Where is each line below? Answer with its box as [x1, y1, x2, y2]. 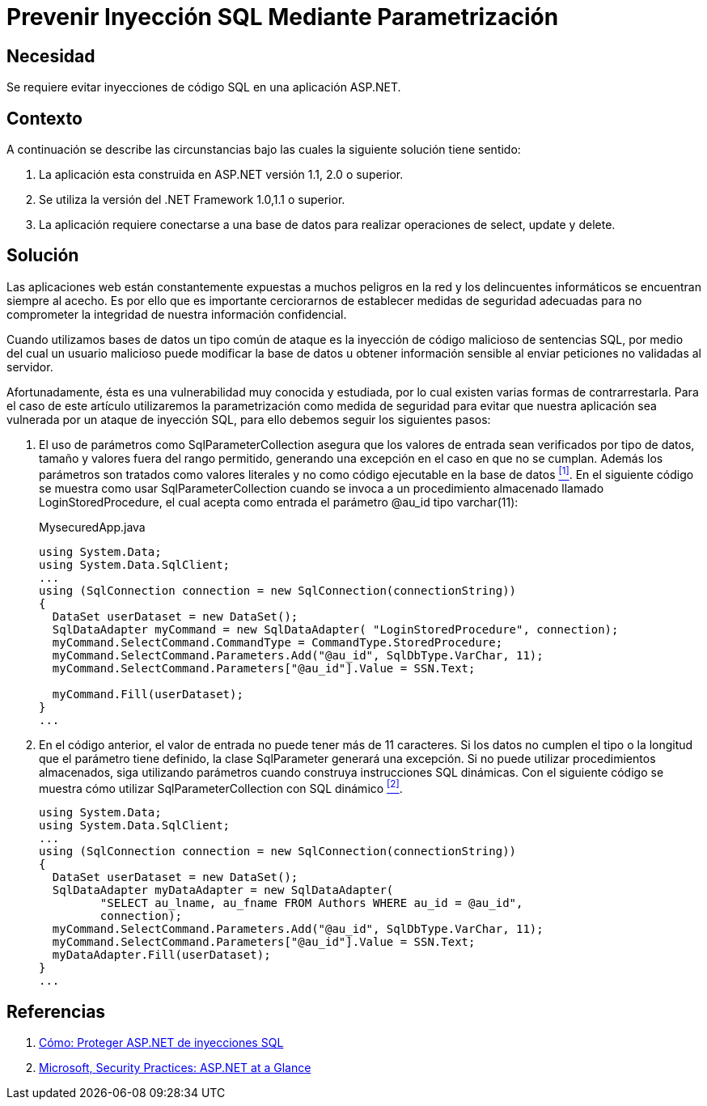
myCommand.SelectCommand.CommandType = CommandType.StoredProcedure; [52, 635, 503, 649]
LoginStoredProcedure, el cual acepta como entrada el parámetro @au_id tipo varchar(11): [39, 494, 519, 509]
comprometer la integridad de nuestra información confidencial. [6, 307, 347, 321]
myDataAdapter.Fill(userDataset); [52, 948, 271, 962]
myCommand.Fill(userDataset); [52, 687, 243, 701]
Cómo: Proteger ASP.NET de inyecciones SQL [39, 1036, 284, 1050]
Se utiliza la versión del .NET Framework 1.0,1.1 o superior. [39, 193, 345, 207]
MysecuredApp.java [39, 519, 146, 534]
